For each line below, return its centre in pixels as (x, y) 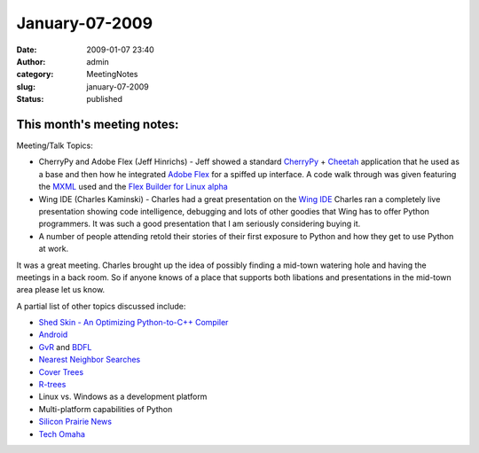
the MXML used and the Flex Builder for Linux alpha (133, 187)
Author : (31, 61)
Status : (30, 99)
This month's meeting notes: (98, 124)
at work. (54, 249)
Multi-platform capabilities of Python (106, 409)
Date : (27, 50)
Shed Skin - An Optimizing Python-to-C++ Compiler (133, 323)
